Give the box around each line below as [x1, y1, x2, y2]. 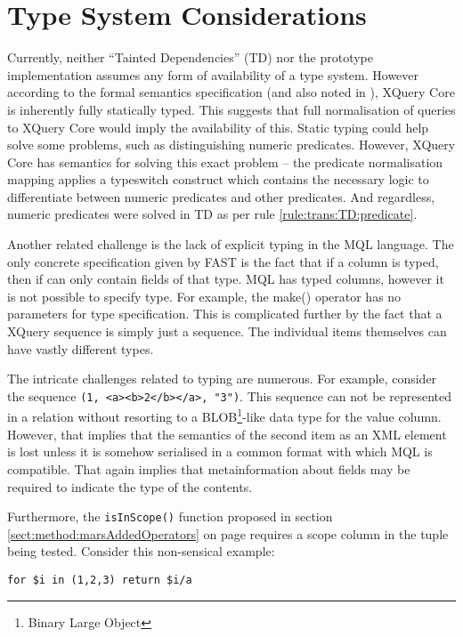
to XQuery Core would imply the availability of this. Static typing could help [7, 117, 429, 136]
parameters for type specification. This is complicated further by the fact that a [7, 304, 443, 323]
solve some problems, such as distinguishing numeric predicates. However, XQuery [7, 135, 456, 154]
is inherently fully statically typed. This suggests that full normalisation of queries [7, 100, 456, 118]
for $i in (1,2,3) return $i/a [7, 573, 192, 586]
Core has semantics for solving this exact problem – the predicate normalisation [7, 152, 443, 171]
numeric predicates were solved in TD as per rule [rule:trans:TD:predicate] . [7, 205, 418, 223]
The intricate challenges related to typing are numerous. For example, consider [7, 369, 437, 388]
